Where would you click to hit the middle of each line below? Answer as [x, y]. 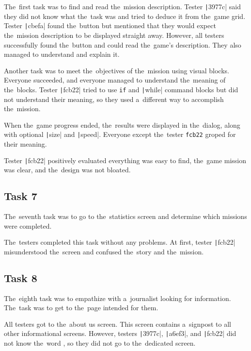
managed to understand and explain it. [62, 54]
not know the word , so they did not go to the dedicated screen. [100, 343]
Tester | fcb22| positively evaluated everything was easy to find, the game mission [125, 160]
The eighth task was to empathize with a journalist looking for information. [118, 298]
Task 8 [21, 277]
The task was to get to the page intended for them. [81, 308]
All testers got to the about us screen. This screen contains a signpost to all [118, 324]
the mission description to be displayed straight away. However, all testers [114, 35]
